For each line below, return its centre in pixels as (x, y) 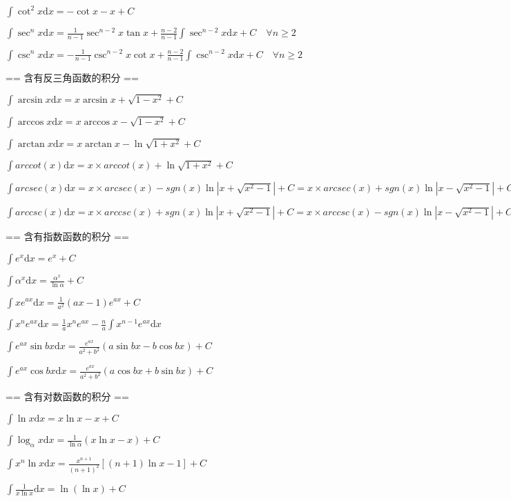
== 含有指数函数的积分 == (67, 236)
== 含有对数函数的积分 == (67, 396)
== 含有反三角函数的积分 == (72, 77)
